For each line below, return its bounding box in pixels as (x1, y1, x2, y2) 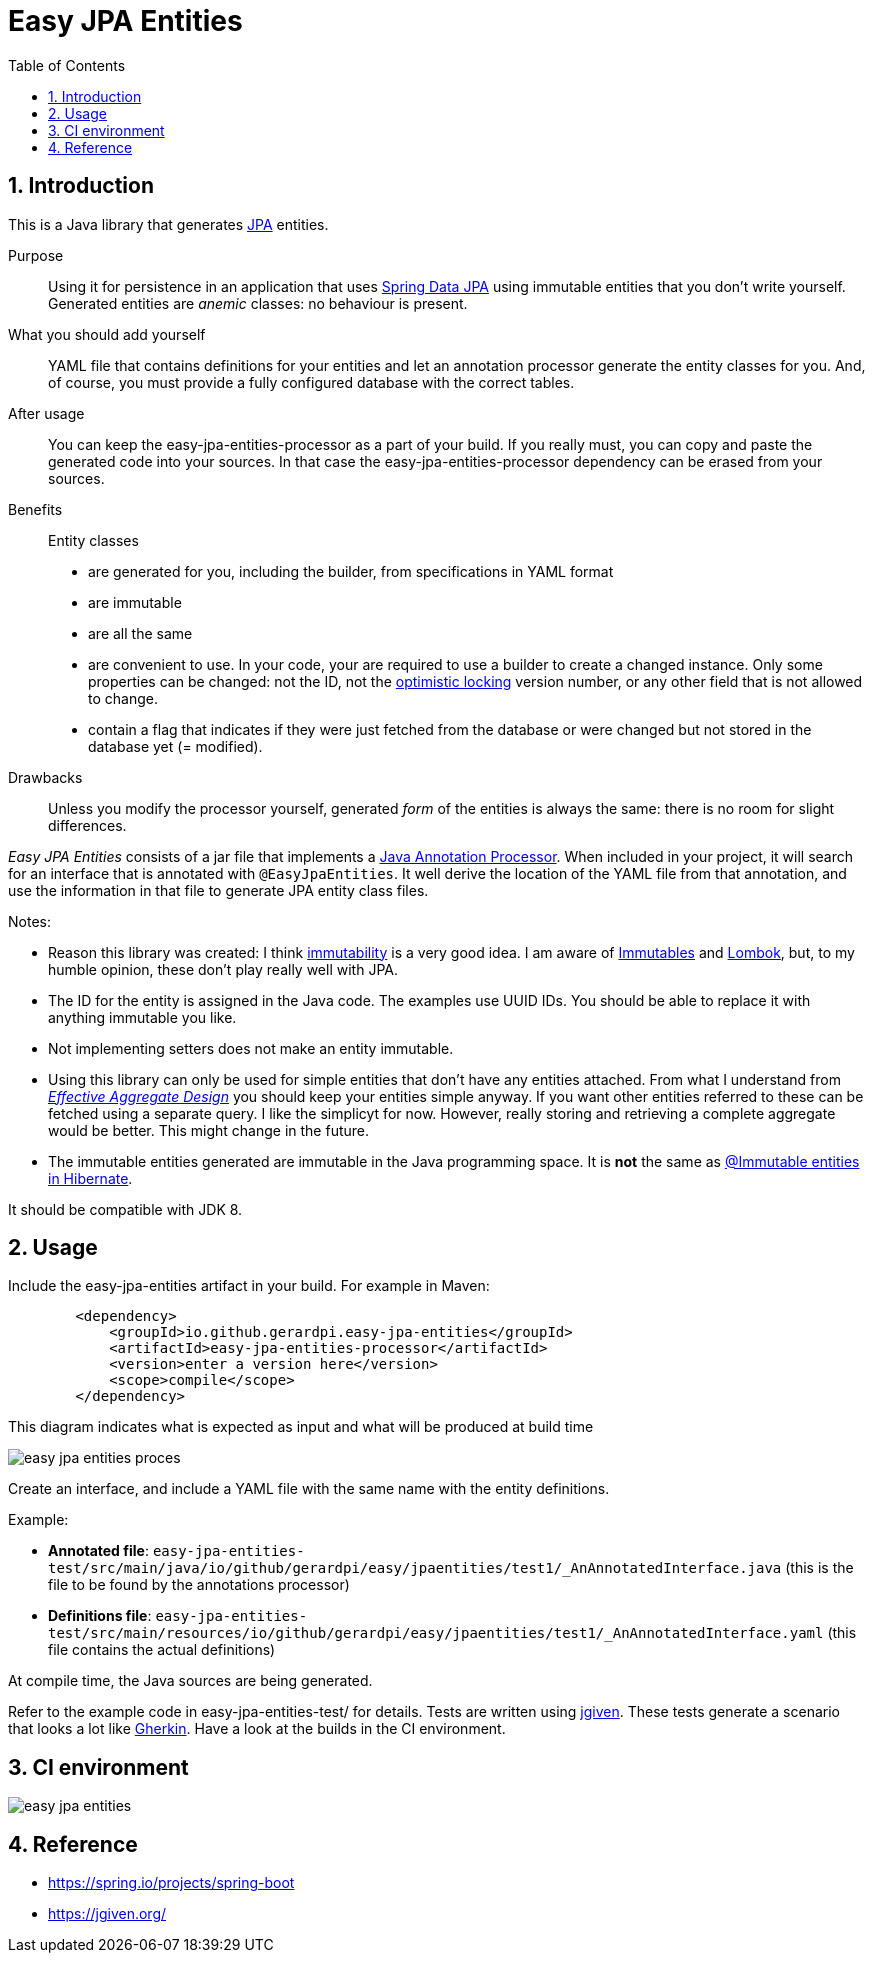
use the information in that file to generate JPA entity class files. (8, 881, 429, 899)
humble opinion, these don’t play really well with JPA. (48, 960, 398, 978)
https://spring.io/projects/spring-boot (48, 1874, 295, 1892)
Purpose (8, 246, 64, 264)
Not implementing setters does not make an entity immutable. (48, 1039, 454, 1057)
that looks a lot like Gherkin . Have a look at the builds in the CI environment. (8, 1720, 506, 1738)
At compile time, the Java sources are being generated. (8, 1672, 373, 1690)
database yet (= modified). (88, 737, 263, 755)
